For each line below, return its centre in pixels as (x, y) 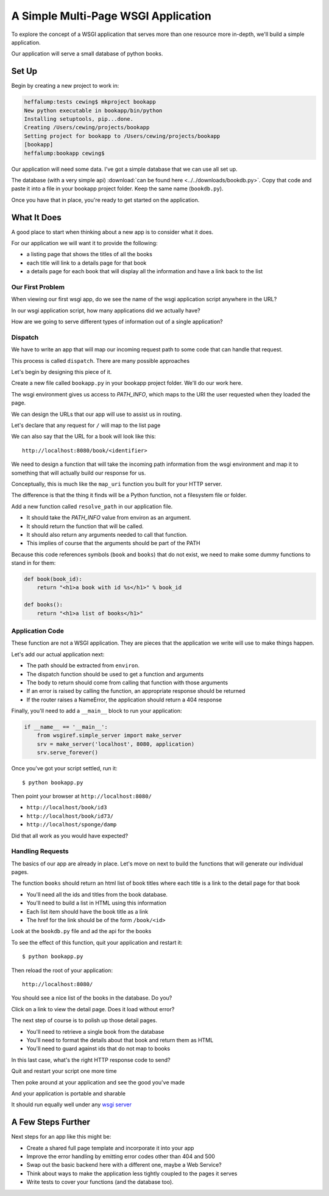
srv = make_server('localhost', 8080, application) (116, 744)
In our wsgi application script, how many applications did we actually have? (106, 310)
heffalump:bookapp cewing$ (64, 153)
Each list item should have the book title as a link (87, 911)
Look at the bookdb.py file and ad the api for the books (81, 931)
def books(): (44, 605)
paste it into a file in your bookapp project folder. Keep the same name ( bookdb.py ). (117, 188)
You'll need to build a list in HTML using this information (97, 903)
